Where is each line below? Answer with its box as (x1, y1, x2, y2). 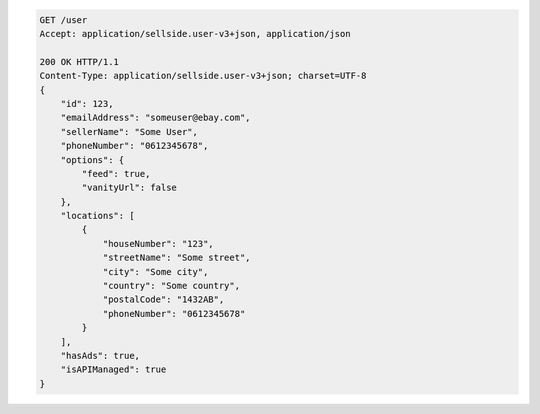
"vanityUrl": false (81, 182, 177, 194)
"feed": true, (81, 168, 151, 179)
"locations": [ (60, 210, 135, 222)
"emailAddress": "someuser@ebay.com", (60, 112, 251, 124)
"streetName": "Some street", (102, 252, 251, 264)
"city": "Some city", (102, 266, 209, 277)
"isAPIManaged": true (60, 364, 167, 375)
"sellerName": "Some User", (60, 126, 199, 137)
